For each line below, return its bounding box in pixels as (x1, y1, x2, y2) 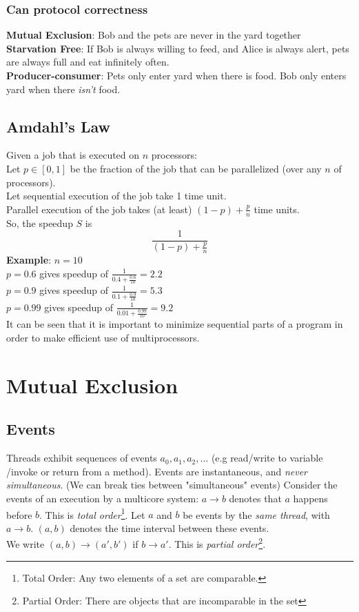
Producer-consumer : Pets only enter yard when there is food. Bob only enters (6, 68, 347, 82)
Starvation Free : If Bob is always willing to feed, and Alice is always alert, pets (6, 41, 349, 55)
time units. (254, 201, 300, 216)
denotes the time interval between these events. (70, 520, 269, 535)
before (6, 507, 32, 522)
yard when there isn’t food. (6, 81, 121, 96)
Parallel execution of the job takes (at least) (6, 201, 192, 216)
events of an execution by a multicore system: (6, 491, 199, 506)
